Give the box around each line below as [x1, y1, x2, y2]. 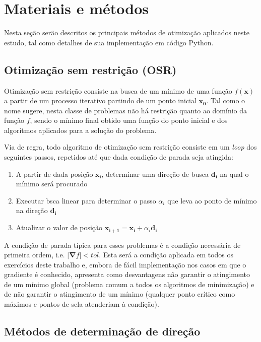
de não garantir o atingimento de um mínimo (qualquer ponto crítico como [4, 289, 235, 299]
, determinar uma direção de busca [101, 168, 209, 179]
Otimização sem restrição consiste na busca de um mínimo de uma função [4, 85, 232, 96]
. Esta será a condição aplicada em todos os [99, 249, 234, 260]
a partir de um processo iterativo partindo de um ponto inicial [4, 95, 197, 106]
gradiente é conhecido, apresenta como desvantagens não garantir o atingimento [4, 269, 250, 280]
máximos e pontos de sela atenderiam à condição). [4, 299, 159, 309]
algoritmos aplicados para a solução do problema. [4, 124, 157, 135]
